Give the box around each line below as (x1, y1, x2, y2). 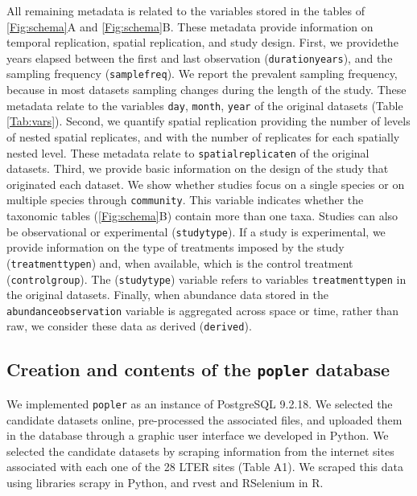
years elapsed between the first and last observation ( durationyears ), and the (6, 49, 393, 66)
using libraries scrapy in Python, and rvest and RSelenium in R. (6, 473, 324, 490)
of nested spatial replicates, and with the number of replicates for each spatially (6, 128, 400, 145)
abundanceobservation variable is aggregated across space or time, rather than (6, 301, 399, 318)
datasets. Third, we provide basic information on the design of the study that (6, 160, 389, 177)
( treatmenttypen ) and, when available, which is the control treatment (6, 254, 353, 271)
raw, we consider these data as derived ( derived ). (6, 318, 252, 334)
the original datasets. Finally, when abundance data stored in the (6, 286, 328, 303)
